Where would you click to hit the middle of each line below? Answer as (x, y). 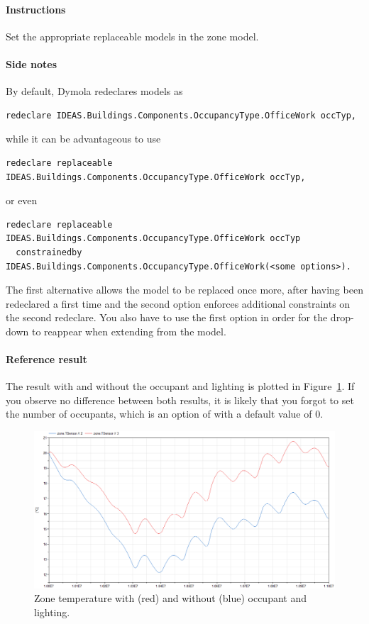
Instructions (36, 9)
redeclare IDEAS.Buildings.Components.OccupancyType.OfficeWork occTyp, (181, 115)
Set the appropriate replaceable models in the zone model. (132, 36)
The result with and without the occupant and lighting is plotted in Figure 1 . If (180, 386)
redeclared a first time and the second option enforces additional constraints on (178, 303)
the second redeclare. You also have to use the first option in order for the (167, 317)
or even (22, 200)
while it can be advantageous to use (83, 139)
